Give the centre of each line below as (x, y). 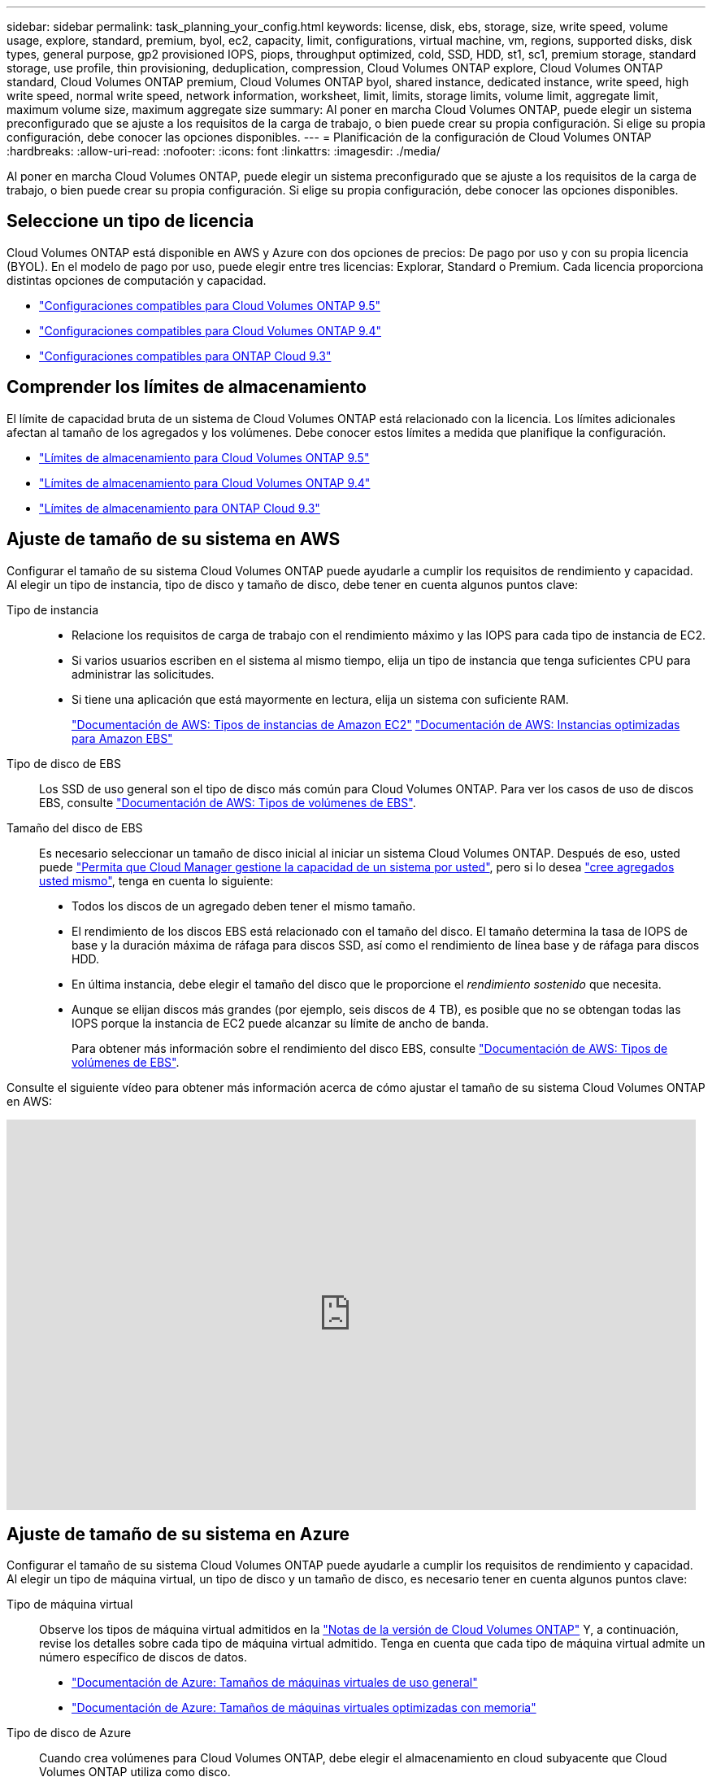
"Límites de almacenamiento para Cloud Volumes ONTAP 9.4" (205, 482)
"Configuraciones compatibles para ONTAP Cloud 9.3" (185, 356)
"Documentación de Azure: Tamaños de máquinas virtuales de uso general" (275, 1683)
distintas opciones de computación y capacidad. (137, 280)
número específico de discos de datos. (143, 1657)
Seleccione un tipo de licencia (130, 221)
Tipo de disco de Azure (69, 1733)
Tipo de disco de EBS (64, 763)
